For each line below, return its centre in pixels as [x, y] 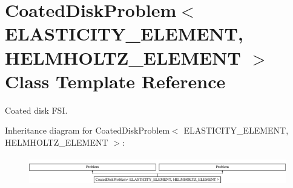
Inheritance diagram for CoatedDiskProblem [87, 130]
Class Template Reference [115, 81]
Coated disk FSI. [36, 110]
